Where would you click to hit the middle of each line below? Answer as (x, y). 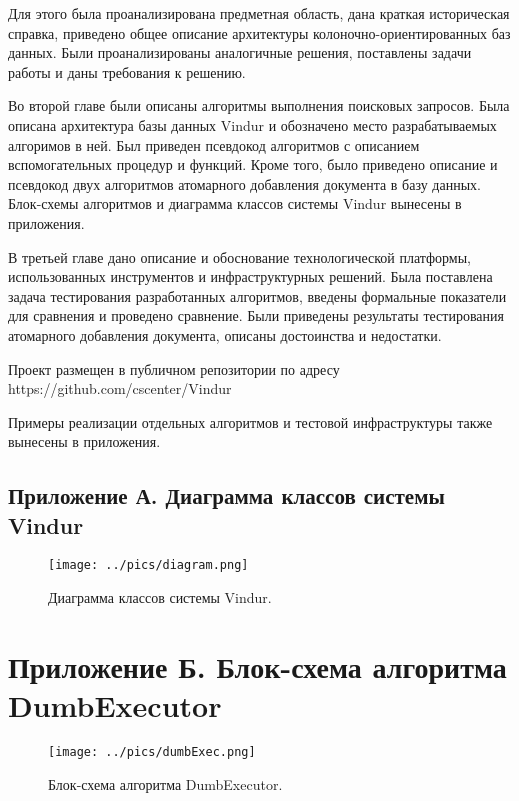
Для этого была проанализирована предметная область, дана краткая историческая (259, 13)
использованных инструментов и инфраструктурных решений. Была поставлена (250, 276)
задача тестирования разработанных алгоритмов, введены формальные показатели (257, 295)
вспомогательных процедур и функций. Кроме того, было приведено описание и (253, 164)
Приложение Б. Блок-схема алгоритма (257, 665)
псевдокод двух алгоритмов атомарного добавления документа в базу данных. (244, 183)
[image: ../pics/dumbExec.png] (152, 752)
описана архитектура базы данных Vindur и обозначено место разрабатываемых (252, 124)
